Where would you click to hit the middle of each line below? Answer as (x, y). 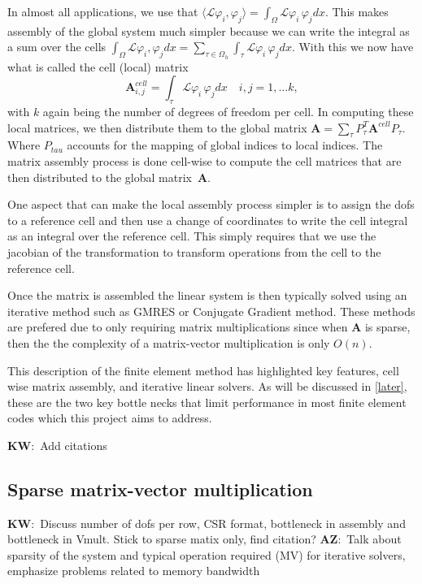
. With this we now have (352, 47)
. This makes (357, 11)
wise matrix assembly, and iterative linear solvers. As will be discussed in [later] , (207, 386)
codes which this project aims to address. (110, 418)
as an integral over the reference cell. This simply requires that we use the (192, 236)
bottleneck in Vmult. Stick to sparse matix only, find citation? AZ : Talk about (204, 539)
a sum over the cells (57, 47)
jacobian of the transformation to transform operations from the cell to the (194, 251)
